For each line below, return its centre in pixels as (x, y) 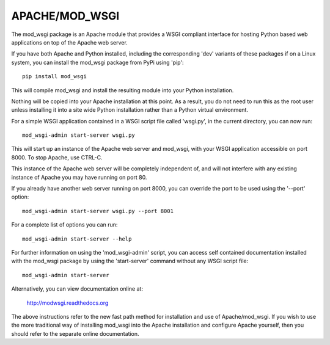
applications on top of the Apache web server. (69, 42)
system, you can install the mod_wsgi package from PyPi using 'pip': (97, 62)
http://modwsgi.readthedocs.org (68, 303)
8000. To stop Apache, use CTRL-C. (57, 157)
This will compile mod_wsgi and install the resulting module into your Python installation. (123, 90)
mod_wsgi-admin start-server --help (77, 239)
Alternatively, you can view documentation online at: (77, 289)
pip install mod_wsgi (54, 77)
